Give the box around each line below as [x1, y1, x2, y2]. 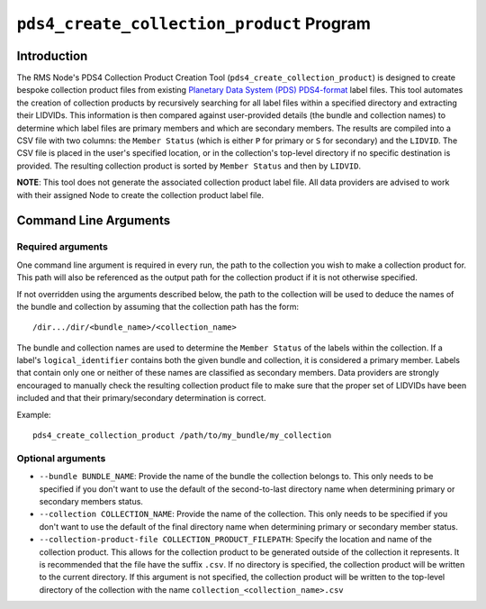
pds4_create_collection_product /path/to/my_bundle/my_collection [32, 431, 332, 441]
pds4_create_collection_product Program [16, 14, 371, 33]
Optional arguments [16, 451, 106, 464]
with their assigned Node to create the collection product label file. [16, 189, 265, 200]
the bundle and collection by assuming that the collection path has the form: [16, 301, 300, 312]
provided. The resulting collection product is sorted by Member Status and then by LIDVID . [16, 160, 362, 171]
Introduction [16, 48, 88, 63]
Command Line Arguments [16, 213, 171, 229]
